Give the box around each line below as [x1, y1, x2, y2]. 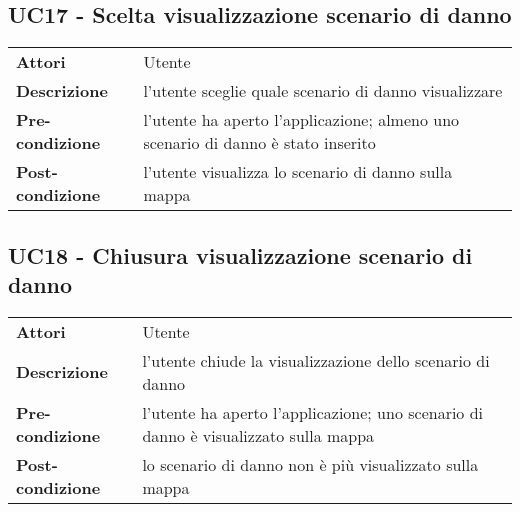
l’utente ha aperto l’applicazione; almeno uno [143, 108, 460, 132]
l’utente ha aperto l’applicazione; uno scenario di [142, 400, 484, 424]
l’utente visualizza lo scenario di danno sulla [143, 160, 453, 184]
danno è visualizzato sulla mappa [142, 423, 375, 447]
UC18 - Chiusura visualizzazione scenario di [8, 239, 473, 270]
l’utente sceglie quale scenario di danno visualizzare [143, 79, 503, 103]
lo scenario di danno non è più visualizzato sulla [142, 452, 479, 476]
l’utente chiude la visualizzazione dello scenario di [142, 348, 490, 372]
